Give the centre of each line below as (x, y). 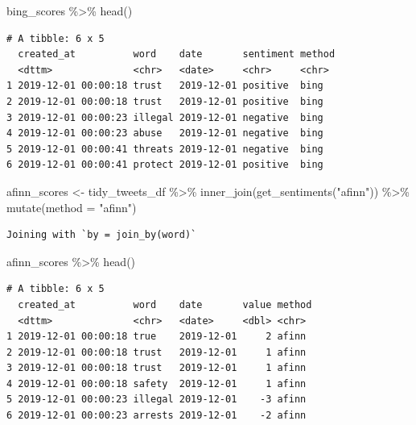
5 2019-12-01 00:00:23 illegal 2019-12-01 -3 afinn (157, 400)
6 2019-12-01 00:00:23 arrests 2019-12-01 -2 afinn (157, 416)
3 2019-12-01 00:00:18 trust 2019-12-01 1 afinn (157, 368)
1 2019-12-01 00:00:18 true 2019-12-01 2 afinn (157, 337)
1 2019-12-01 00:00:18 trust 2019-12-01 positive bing (165, 86)
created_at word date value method (165, 304)
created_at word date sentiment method (177, 54)
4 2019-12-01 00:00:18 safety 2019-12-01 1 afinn (157, 383)
